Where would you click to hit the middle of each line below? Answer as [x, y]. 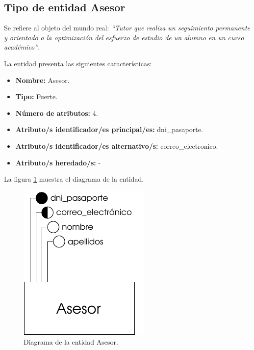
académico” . [22, 47]
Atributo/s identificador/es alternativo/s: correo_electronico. [117, 146]
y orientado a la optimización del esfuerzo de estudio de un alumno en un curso [124, 37]
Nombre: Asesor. [42, 80]
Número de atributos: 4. [57, 113]
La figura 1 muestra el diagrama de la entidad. [74, 179]
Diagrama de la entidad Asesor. [71, 342]
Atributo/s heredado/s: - [58, 162]
